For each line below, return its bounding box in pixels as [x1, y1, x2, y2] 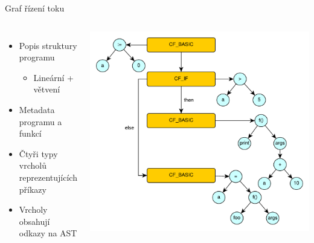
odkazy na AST [19, 227, 77, 239]
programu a [19, 115, 62, 128]
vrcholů [19, 159, 46, 172]
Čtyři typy [19, 147, 58, 160]
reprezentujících [19, 170, 77, 183]
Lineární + [33, 71, 74, 83]
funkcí [19, 127, 42, 140]
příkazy [19, 183, 46, 195]
